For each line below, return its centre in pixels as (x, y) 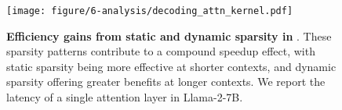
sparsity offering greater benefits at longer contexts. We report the (166, 82)
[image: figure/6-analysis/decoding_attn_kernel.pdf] (150, 11)
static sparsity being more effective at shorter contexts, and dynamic (171, 66)
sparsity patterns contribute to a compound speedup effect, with (161, 51)
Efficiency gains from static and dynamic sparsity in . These (169, 35)
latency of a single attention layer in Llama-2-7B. (125, 97)
